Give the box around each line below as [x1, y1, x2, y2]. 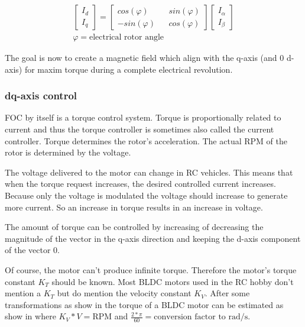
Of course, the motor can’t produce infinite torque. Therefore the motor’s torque [5, 264, 297, 276]
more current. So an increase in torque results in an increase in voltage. [5, 200, 263, 213]
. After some [205, 287, 250, 299]
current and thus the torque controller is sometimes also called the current [5, 123, 274, 135]
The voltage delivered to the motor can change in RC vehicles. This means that [5, 166, 293, 178]
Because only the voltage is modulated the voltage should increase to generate [5, 189, 288, 202]
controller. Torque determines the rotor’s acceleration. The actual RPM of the [5, 134, 287, 147]
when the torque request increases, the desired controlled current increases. [5, 177, 276, 190]
